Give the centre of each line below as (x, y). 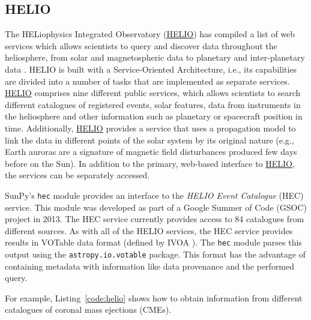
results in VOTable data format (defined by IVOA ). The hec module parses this (153, 242)
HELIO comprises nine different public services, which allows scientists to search (153, 93)
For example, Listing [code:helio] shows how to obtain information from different (154, 297)
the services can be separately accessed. (77, 175)
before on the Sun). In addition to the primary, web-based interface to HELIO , (150, 163)
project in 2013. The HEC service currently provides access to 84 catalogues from (155, 219)
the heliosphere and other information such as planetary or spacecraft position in (154, 116)
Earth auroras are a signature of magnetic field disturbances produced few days (151, 152)
